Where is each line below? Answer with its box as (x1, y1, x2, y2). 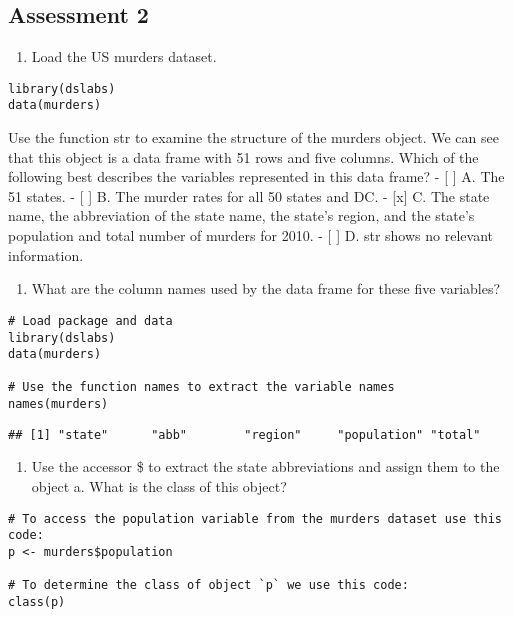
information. (8, 244, 84, 265)
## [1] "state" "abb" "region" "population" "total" (8, 427, 481, 442)
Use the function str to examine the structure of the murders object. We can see (8, 127, 499, 148)
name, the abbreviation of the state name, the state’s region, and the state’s (8, 205, 475, 226)
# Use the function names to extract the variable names (8, 380, 395, 395)
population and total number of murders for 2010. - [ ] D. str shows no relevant (8, 225, 493, 246)
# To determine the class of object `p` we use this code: (8, 578, 409, 593)
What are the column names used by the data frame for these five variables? (31, 278, 501, 299)
